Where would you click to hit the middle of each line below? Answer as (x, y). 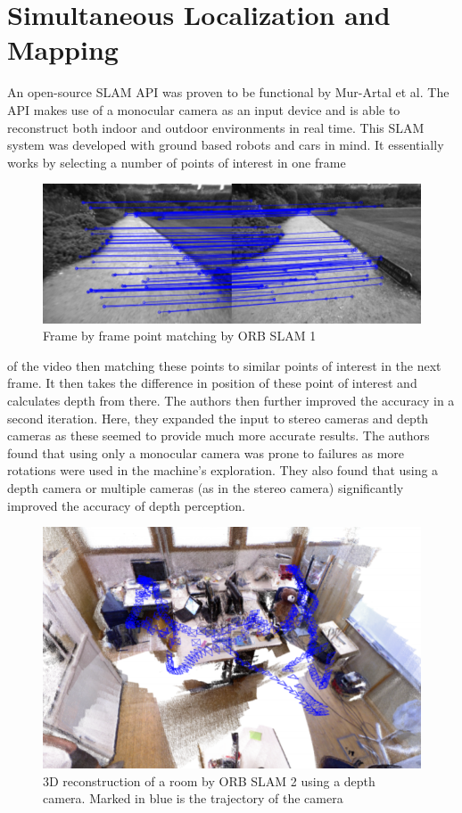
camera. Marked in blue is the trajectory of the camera (193, 798)
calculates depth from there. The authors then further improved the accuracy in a (231, 400)
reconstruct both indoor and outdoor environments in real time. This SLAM (216, 127)
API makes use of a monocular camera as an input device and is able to (204, 109)
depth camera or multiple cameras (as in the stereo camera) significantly (206, 487)
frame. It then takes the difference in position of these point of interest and (212, 383)
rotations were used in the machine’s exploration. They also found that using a (223, 470)
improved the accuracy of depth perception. (126, 505)
